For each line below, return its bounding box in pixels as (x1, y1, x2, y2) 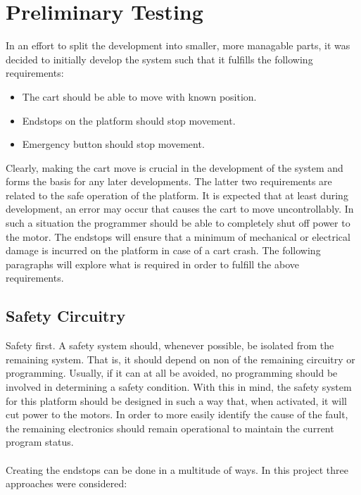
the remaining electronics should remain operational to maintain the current (6, 420, 334, 435)
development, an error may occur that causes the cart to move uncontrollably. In (6, 201, 354, 216)
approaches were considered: (6, 476, 127, 491)
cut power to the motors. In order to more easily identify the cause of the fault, (6, 407, 348, 422)
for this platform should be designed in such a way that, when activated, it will (6, 393, 347, 408)
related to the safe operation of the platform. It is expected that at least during (6, 187, 348, 202)
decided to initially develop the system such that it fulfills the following (6, 51, 313, 66)
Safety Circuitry (6, 305, 126, 327)
